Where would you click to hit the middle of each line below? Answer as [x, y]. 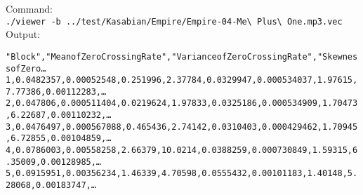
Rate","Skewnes [322, 56]
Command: [29, 8]
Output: [23, 34]
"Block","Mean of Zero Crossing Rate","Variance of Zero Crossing [146, 56]
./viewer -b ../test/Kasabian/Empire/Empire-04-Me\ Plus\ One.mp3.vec [174, 21]
